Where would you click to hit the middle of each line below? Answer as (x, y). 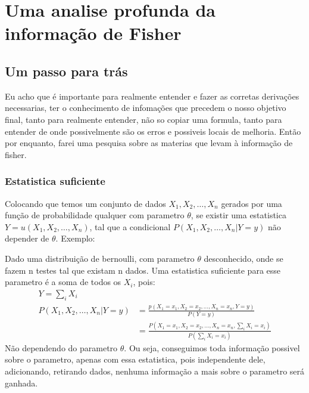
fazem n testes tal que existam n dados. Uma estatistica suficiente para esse (143, 270)
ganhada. (21, 383)
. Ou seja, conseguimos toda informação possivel (212, 347)
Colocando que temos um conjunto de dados (85, 203)
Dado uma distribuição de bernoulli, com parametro (100, 258)
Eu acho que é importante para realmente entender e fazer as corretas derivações (152, 96)
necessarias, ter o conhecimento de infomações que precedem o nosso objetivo (146, 108)
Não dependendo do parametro (61, 347)
